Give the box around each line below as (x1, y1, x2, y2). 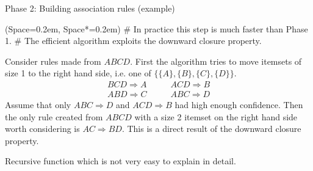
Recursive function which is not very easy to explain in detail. (5, 155, 236, 167)
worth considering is (5, 122, 80, 135)
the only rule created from (5, 110, 103, 123)
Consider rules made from (5, 54, 101, 67)
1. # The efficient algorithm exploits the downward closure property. (5, 34, 262, 47)
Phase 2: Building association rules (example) (5, 2, 175, 14)
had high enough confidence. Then (174, 98, 303, 111)
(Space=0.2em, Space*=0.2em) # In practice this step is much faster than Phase (5, 22, 308, 35)
